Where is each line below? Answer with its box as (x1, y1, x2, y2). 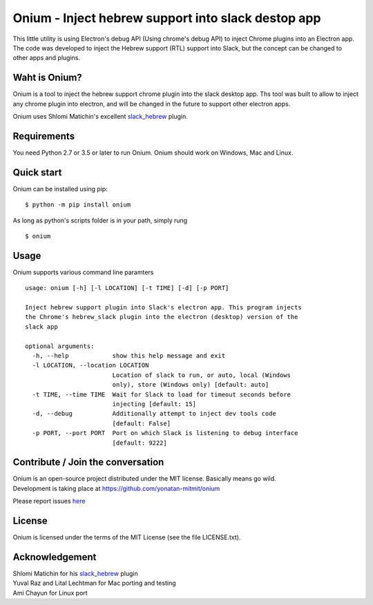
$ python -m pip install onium (25, 201, 131, 209)
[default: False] (112, 419, 171, 428)
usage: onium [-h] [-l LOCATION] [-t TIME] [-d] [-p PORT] (25, 284, 229, 292)
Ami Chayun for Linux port (12, 588, 88, 597)
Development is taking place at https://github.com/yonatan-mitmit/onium (12, 484, 220, 492)
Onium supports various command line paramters (12, 268, 154, 276)
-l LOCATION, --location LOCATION (32, 361, 149, 369)
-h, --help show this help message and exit (32, 352, 226, 360)
